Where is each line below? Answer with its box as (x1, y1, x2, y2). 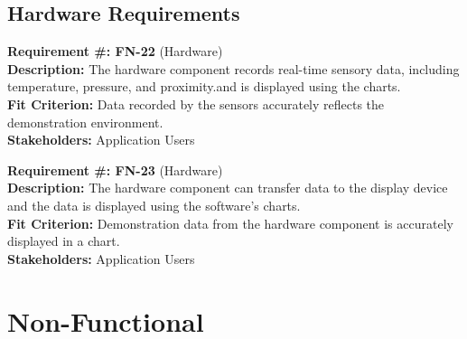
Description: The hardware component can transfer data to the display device (7, 178, 448, 197)
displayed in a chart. (7, 231, 120, 250)
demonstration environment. (7, 112, 163, 131)
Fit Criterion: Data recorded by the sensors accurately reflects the (7, 94, 385, 113)
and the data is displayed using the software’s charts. (7, 195, 301, 214)
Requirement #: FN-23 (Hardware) (7, 160, 223, 179)
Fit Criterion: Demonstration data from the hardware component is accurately (7, 213, 453, 232)
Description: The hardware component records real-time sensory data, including (7, 59, 460, 78)
